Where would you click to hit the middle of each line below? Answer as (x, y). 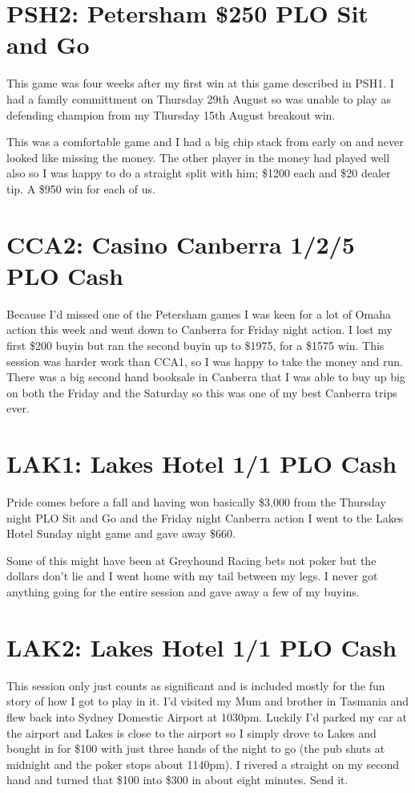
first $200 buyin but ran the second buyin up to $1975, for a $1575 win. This (195, 345)
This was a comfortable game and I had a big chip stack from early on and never (205, 142)
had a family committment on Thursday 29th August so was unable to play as (199, 98)
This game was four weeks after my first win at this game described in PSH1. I (200, 83)
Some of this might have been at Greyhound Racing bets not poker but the (191, 560)
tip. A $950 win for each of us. (81, 188)
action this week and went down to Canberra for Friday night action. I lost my (199, 329)
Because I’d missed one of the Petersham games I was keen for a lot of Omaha (199, 313)
